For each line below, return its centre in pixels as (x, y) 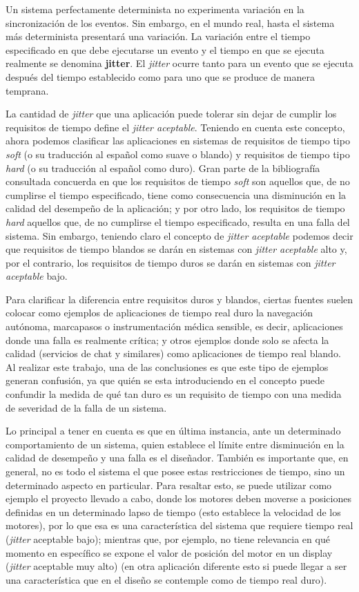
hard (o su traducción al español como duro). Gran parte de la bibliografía (163, 168)
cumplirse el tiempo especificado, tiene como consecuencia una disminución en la (176, 194)
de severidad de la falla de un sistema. (86, 407)
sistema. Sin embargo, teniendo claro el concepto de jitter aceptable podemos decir (179, 235)
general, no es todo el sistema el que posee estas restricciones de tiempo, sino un (175, 471)
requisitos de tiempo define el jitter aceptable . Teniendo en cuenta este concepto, (175, 127)
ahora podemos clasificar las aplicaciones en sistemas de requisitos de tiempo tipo (178, 141)
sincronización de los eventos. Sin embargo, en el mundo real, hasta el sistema (170, 22)
